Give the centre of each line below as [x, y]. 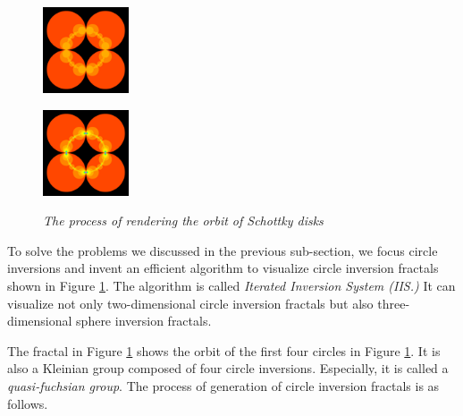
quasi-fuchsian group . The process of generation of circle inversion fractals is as [223, 385]
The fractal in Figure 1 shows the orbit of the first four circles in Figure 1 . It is [224, 350]
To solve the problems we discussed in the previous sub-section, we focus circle [223, 250]
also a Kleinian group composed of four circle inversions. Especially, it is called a [228, 368]
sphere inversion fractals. [144, 321]
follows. [28, 403]
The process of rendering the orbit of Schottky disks [183, 221]
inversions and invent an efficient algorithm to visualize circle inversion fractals [223, 268]
